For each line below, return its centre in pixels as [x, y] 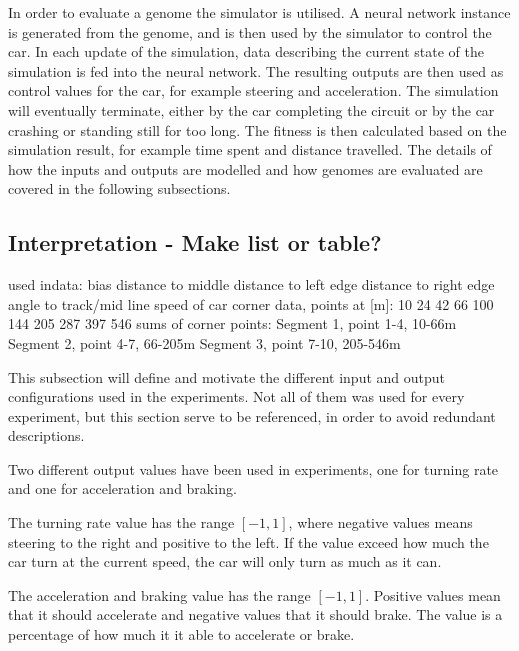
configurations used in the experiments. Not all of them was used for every [236, 396]
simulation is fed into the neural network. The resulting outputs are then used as [256, 70]
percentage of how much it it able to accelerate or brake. [181, 634]
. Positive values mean [433, 594]
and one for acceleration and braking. [122, 488]
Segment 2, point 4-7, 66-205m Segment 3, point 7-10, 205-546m [204, 342]
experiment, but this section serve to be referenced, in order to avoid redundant [252, 415]
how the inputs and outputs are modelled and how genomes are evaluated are [245, 168]
